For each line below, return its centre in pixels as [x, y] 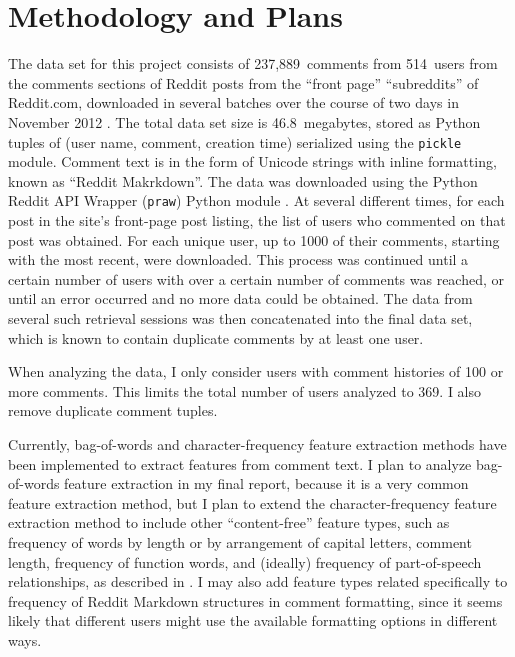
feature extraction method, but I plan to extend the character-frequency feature [252, 502]
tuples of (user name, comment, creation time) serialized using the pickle [235, 141]
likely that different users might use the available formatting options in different [253, 620]
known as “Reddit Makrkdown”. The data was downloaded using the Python [243, 180]
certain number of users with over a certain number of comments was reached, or [256, 278]
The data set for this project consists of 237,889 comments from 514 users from [253, 63]
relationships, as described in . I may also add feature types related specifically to [258, 581]
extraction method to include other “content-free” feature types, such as [229, 522]
